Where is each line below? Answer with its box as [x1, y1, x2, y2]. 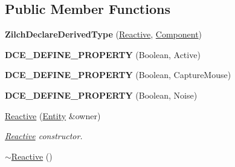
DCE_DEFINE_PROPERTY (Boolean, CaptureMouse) [5, 68, 231, 81]
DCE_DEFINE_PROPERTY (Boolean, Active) [5, 48, 201, 61]
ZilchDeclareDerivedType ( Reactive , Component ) [5, 28, 202, 41]
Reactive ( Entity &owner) [5, 109, 101, 122]
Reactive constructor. [5, 129, 83, 142]
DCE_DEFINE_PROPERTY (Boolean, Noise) [5, 88, 198, 101]
